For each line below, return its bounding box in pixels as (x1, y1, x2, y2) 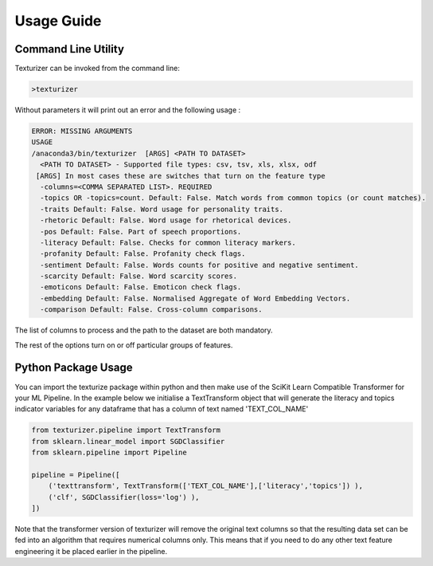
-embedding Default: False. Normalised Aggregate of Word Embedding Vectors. (40, 293, 351, 303)
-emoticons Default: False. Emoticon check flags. (40, 283, 242, 292)
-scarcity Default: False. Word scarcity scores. (40, 272, 238, 281)
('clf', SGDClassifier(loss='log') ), (48, 493, 200, 501)
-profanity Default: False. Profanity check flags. (40, 250, 246, 258)
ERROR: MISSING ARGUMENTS (31, 127, 133, 136)
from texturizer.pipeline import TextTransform (31, 426, 220, 434)
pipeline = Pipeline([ (31, 470, 120, 479)
